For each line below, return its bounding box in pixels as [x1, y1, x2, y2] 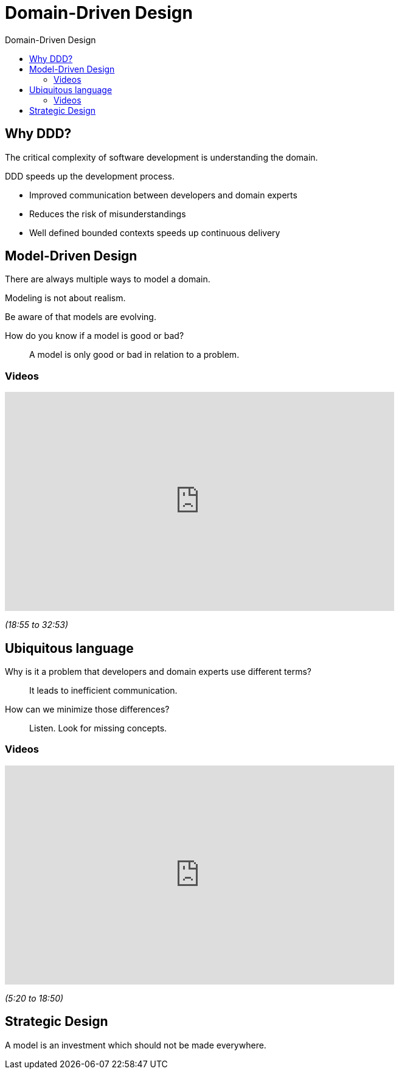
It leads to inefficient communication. [29, 685, 178, 696]
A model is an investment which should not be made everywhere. [5, 1039, 266, 1050]
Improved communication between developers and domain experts [29, 189, 297, 200]
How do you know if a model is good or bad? [5, 330, 184, 341]
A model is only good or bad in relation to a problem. [29, 349, 240, 360]
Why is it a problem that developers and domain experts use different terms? [5, 666, 312, 677]
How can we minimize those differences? [5, 704, 170, 715]
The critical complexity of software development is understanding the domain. [5, 152, 318, 162]
